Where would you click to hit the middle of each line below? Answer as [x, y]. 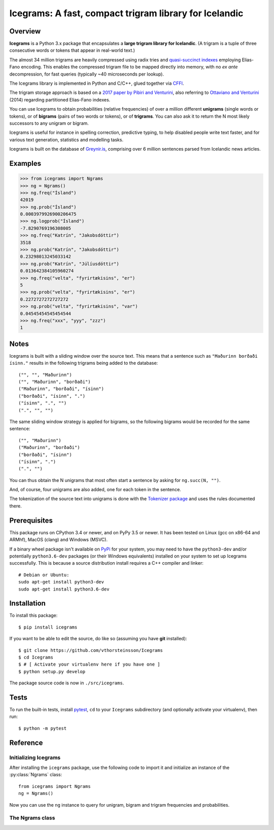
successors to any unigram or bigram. [49, 123]
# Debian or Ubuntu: [44, 575]
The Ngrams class [32, 818]
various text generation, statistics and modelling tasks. [66, 140]
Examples [25, 163]
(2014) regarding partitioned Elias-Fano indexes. [60, 99]
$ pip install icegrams [48, 627]
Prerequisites [31, 520]
